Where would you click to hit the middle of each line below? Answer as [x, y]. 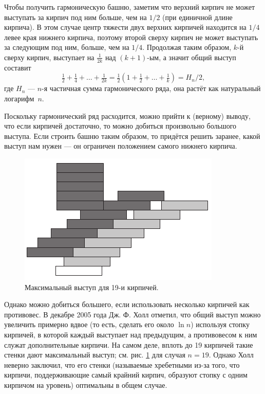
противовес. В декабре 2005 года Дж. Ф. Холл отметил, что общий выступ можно [132, 314]
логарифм [19, 98]
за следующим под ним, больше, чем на [67, 47]
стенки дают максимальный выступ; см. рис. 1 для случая [95, 355]
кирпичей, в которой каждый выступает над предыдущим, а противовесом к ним [131, 334]
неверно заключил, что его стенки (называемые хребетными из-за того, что [122, 364]
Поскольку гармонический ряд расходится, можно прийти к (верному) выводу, [127, 115]
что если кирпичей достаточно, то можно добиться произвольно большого [120, 126]
